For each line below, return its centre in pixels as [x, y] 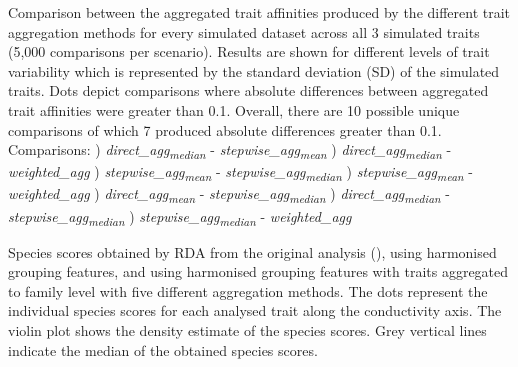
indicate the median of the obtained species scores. [163, 349]
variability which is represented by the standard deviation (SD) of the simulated [254, 70]
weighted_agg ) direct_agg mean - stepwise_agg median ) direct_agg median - [229, 195]
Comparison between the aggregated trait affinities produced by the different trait [259, 12]
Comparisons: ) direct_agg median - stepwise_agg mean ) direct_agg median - [230, 150]
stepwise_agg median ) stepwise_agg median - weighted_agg [180, 217]
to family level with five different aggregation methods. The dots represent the [248, 290]
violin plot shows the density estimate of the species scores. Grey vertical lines [247, 330]
